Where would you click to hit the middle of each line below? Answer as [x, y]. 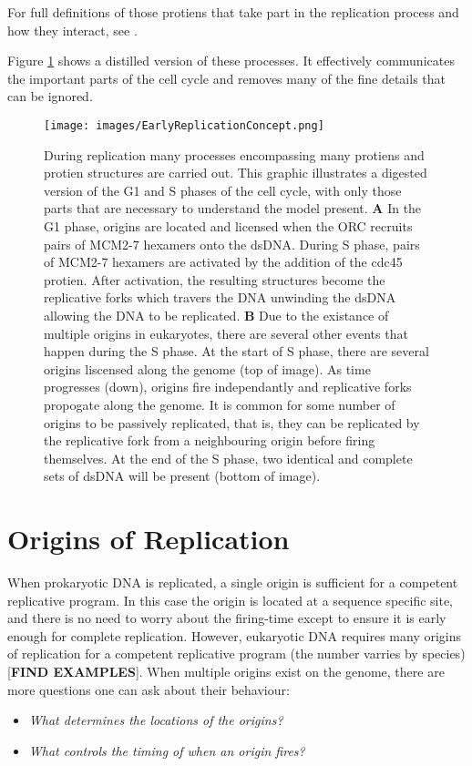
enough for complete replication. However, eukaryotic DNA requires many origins [235, 635]
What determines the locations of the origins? [156, 720]
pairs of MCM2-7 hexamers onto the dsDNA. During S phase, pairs [232, 244]
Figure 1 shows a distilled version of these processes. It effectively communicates [231, 61]
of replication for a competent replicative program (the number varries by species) [236, 654]
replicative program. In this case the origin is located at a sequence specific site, [231, 600]
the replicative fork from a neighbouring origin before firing [210, 440]
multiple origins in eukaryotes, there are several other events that [226, 333]
